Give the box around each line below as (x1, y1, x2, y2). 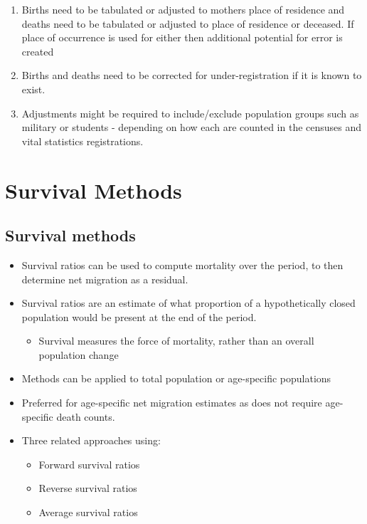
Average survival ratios (38, 505, 138, 520)
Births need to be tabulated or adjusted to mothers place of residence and (21, 2, 345, 16)
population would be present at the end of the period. (21, 309, 257, 324)
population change (38, 347, 119, 362)
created (21, 43, 54, 58)
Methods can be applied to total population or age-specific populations (21, 371, 331, 386)
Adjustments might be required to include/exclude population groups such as (21, 105, 359, 120)
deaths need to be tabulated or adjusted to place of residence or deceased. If (21, 16, 354, 31)
